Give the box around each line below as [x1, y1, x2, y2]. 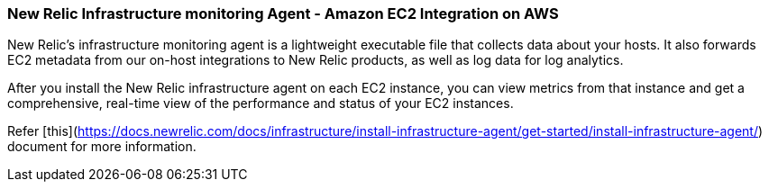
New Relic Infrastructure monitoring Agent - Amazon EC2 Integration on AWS [7, 4, 559, 22]
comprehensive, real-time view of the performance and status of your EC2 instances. [7, 95, 514, 112]
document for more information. [7, 139, 197, 155]
